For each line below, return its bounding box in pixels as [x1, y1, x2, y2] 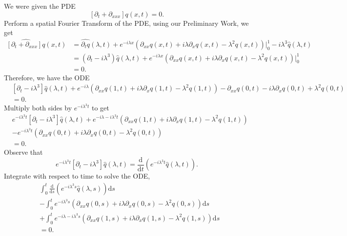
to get [91, 103, 109, 113]
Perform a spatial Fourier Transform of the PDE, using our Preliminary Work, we [4, 18, 249, 28]
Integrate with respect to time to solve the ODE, [4, 171, 150, 181]
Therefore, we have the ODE [4, 72, 90, 82]
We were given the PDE [4, 1, 76, 11]
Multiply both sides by [4, 103, 72, 113]
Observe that [4, 147, 43, 157]
